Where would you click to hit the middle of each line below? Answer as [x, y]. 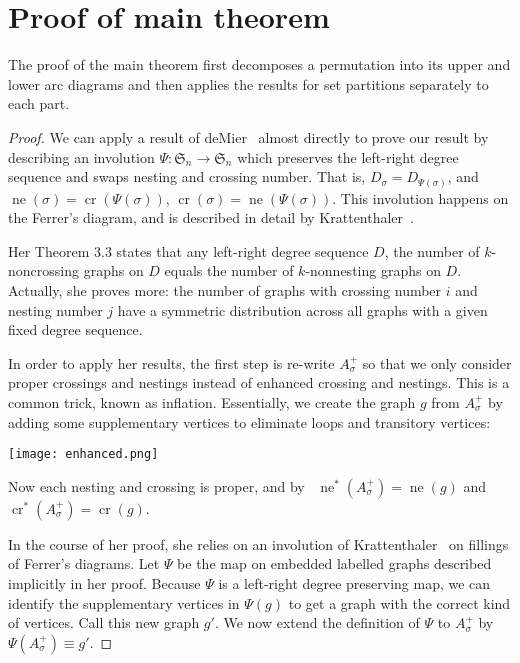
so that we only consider [437, 362]
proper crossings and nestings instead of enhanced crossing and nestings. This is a [259, 382]
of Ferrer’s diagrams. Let [84, 563]
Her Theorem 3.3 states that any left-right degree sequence [188, 250]
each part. [39, 103]
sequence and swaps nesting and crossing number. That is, [187, 176]
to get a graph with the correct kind [399, 602]
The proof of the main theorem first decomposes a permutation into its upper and [259, 64]
